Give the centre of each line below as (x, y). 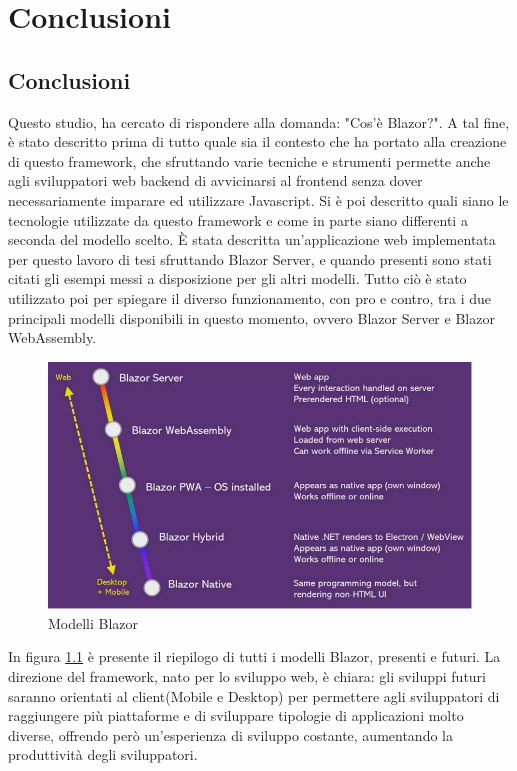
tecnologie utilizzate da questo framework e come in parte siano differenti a (238, 219)
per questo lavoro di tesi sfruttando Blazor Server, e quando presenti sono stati (250, 258)
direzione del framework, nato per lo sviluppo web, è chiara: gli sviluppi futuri (247, 675)
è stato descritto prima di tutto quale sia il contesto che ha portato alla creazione (257, 141)
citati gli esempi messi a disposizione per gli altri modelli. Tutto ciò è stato (237, 278)
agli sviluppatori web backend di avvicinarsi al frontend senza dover (215, 180)
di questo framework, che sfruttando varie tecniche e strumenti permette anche (249, 160)
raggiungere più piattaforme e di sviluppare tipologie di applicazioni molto (236, 715)
